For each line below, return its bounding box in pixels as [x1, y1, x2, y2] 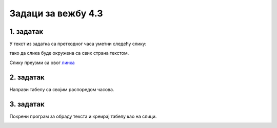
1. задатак [9, 27, 44, 36]
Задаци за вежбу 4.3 [9, 8, 103, 19]
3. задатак [9, 100, 45, 109]
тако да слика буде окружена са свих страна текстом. [9, 50, 129, 56]
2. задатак [9, 73, 45, 81]
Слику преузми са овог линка [9, 59, 75, 66]
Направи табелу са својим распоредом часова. [9, 86, 114, 92]
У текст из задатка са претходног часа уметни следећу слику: [9, 41, 147, 47]
